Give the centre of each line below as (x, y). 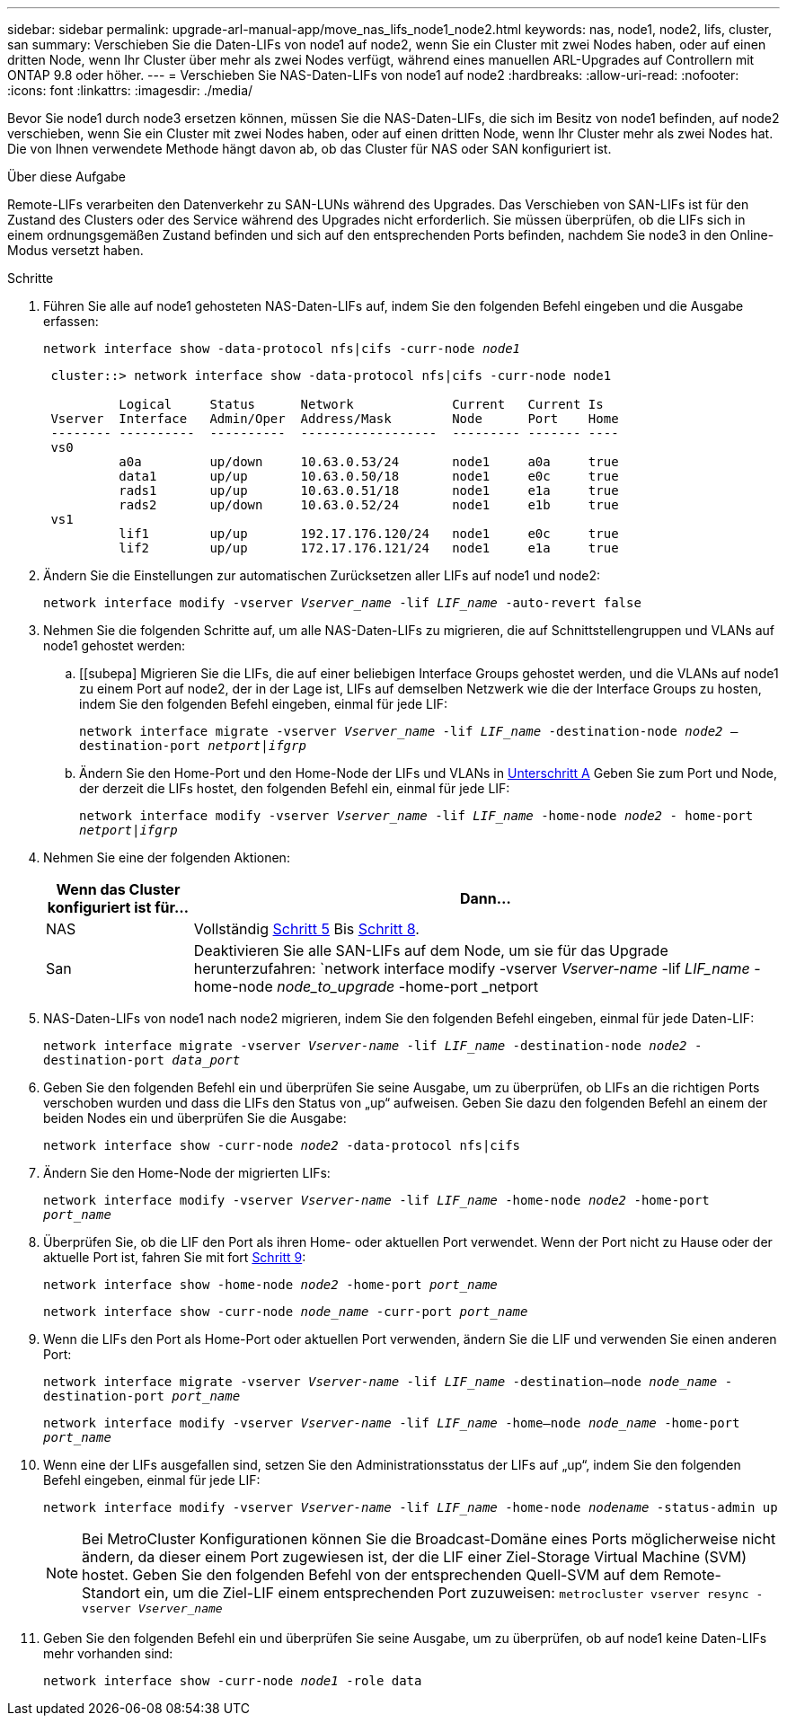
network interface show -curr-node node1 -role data (233, 1681)
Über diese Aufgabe (66, 177)
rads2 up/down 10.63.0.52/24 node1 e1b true (369, 505)
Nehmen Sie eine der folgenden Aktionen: (167, 857)
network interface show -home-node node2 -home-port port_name (270, 1285)
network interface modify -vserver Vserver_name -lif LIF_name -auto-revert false (342, 603)
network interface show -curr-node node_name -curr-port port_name (286, 1312)
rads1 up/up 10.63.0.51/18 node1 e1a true (369, 490)
